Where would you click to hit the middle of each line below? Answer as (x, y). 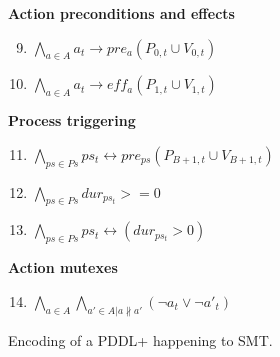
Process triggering (72, 120)
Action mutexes (63, 267)
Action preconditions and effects (121, 13)
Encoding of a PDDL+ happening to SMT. (140, 339)
